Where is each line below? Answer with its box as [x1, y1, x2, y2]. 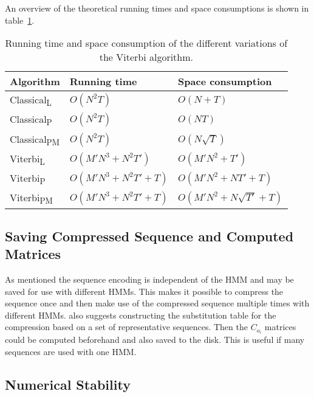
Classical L [10, 92, 52, 109]
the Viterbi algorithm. [99, 50, 194, 64]
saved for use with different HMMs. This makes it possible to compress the [5, 285, 284, 297]
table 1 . [5, 13, 35, 26]
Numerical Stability [5, 375, 131, 393]
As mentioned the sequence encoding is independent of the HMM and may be [5, 272, 294, 285]
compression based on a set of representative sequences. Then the [5, 320, 248, 333]
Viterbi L [10, 151, 45, 167]
